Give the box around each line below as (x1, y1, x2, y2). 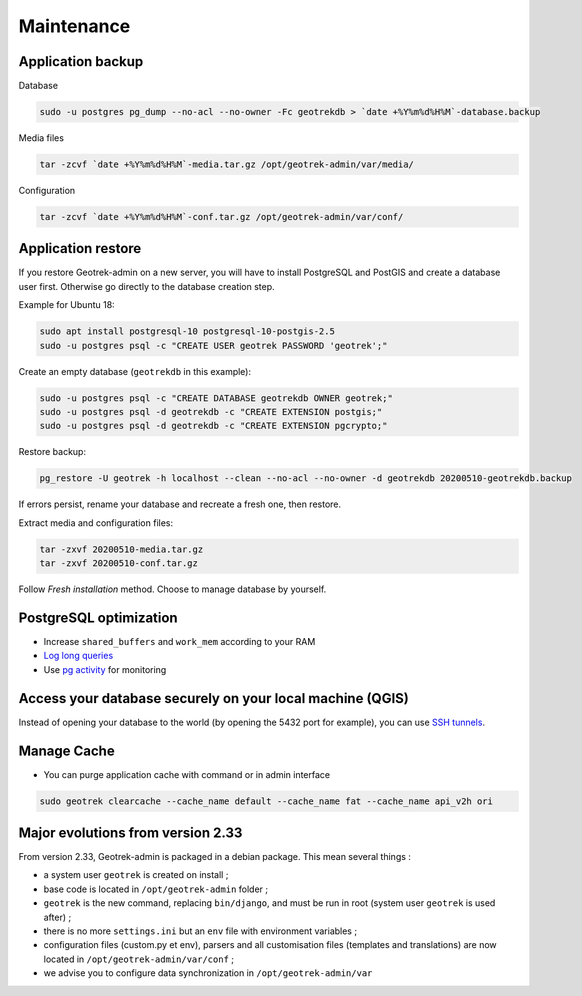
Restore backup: (18, 446, 87, 458)
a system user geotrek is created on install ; (43, 869, 229, 881)
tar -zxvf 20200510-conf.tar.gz (39, 558, 199, 569)
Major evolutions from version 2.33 (18, 824, 243, 841)
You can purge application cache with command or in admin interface (43, 768, 330, 780)
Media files (18, 132, 65, 144)
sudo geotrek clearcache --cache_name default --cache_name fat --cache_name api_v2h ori (39, 795, 494, 807)
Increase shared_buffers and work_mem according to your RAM (43, 636, 316, 647)
